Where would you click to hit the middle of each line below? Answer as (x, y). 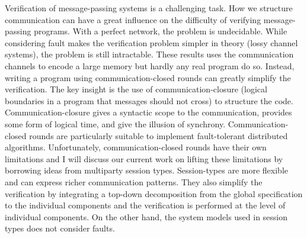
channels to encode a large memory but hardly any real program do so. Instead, (150, 65)
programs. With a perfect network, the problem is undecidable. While (161, 31)
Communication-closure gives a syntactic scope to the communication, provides (148, 112)
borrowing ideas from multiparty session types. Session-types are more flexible (147, 170)
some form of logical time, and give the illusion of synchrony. (115, 123)
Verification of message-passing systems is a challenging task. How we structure (149, 8)
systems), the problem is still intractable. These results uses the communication (149, 54)
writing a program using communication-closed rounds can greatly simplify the (148, 77)
